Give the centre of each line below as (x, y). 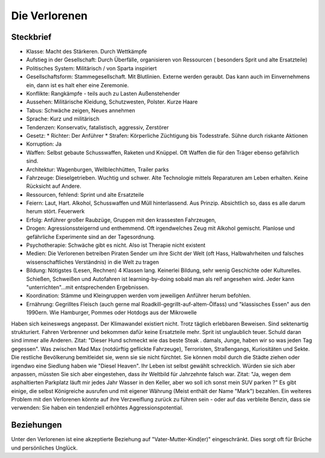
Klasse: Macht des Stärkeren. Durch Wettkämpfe (87, 52)
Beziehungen (37, 425)
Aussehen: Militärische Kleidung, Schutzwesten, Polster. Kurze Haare (112, 102)
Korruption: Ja (44, 144)
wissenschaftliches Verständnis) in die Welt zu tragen (93, 262)
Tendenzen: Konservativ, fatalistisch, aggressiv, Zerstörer (97, 127)
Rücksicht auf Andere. (54, 186)
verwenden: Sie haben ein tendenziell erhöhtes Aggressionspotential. (97, 408)
